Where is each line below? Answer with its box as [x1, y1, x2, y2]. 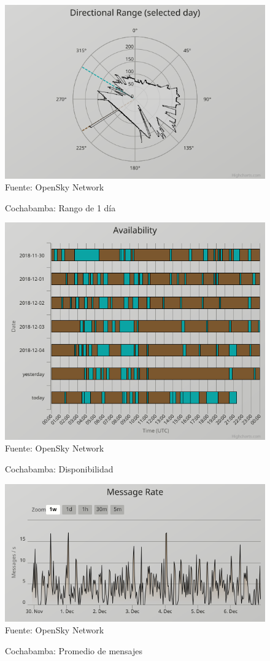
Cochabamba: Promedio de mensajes [5, 644, 142, 657]
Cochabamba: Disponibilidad [5, 462, 114, 475]
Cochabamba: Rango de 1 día [5, 201, 116, 214]
